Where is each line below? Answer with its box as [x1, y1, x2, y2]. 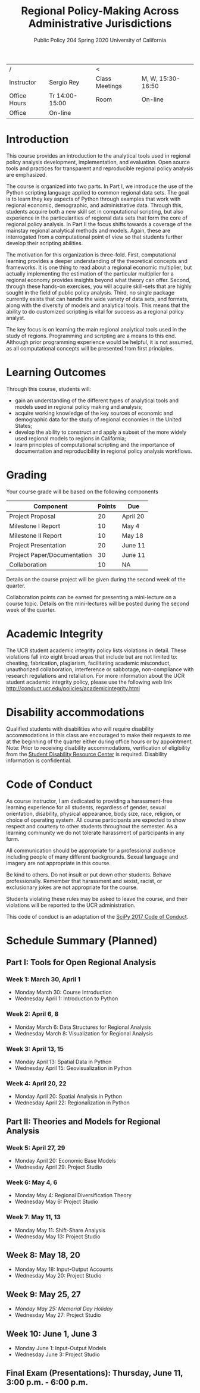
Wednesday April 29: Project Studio [14, 1163, 102, 1170]
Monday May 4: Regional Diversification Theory [14, 1192, 132, 1199]
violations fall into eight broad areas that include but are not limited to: [6, 653, 177, 660]
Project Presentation [9, 541, 67, 549]
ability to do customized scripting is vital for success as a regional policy [6, 308, 184, 315]
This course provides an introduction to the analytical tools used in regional [6, 152, 191, 159]
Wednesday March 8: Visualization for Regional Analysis [14, 1029, 153, 1037]
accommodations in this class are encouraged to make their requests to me [6, 731, 191, 738]
